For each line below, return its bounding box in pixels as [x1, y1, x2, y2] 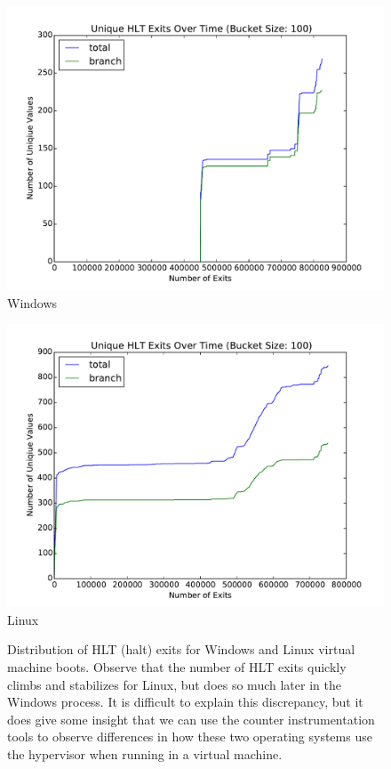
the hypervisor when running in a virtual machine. [7, 744, 283, 763]
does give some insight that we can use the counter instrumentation [7, 709, 375, 728]
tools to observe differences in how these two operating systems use [7, 727, 372, 746]
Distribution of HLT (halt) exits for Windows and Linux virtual [7, 640, 355, 659]
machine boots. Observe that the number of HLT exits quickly [7, 657, 347, 676]
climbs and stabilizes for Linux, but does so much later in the [7, 675, 341, 693]
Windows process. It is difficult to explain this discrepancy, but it [7, 692, 363, 711]
